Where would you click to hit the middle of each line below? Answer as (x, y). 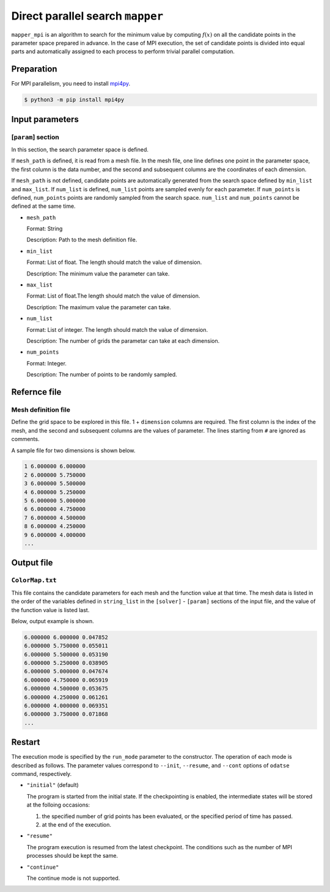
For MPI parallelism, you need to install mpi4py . (71, 84)
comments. (25, 439)
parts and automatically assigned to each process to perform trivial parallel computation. (123, 51)
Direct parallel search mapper (87, 16)
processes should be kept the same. (72, 856)
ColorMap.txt (34, 580)
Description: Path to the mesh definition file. (82, 240)
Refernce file (36, 392)
